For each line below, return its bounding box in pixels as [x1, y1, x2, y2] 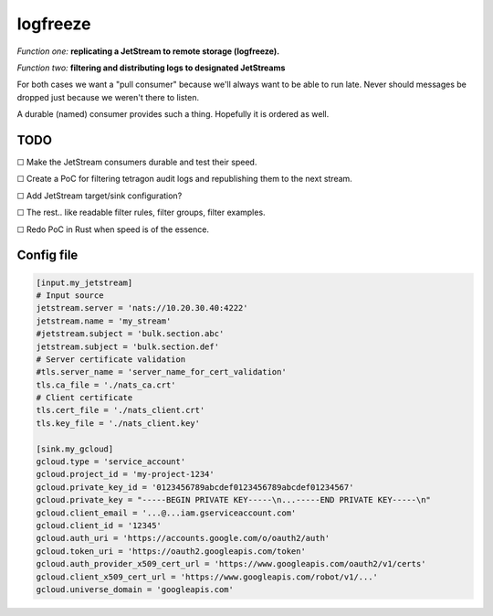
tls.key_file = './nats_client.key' [36, 418, 201, 429]
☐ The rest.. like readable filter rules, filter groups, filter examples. [16, 207, 266, 218]
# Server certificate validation [36, 354, 186, 365]
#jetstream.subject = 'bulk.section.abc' [36, 329, 225, 339]
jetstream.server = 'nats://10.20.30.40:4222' [36, 303, 248, 313]
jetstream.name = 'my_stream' [36, 315, 172, 326]
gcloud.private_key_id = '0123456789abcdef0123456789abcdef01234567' [36, 482, 354, 493]
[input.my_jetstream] [36, 277, 133, 288]
